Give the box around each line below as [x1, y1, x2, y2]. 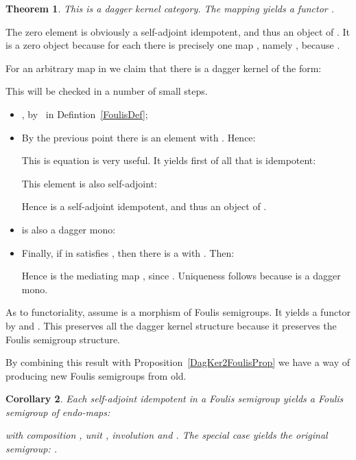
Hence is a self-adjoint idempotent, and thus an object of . [21, 199, 267, 214]
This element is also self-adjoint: [21, 176, 157, 190]
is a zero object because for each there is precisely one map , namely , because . [5, 38, 340, 52]
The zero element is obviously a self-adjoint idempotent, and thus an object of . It [5, 24, 350, 38]
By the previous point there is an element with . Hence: [21, 130, 256, 144]
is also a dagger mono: [21, 222, 116, 236]
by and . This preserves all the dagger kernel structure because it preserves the [5, 318, 337, 332]
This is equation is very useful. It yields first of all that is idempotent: [21, 153, 316, 168]
